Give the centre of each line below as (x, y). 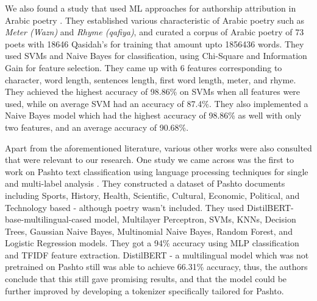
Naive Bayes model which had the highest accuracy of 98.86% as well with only (153, 115)
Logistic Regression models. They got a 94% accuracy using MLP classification (152, 243)
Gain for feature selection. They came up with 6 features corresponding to (144, 67)
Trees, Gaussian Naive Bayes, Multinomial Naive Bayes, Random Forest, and (149, 231)
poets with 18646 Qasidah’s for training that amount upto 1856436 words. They (155, 43)
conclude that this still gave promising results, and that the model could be (146, 279)
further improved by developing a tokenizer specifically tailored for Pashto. (144, 290)
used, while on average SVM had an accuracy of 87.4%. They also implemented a (157, 103)
